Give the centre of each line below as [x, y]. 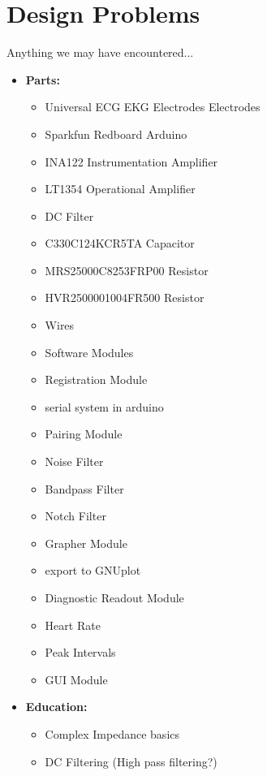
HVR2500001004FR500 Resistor [125, 297]
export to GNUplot [93, 570]
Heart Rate [73, 625]
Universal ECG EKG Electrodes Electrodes [153, 107]
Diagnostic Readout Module [114, 597]
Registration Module [96, 379]
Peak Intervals [80, 652]
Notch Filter [75, 516]
